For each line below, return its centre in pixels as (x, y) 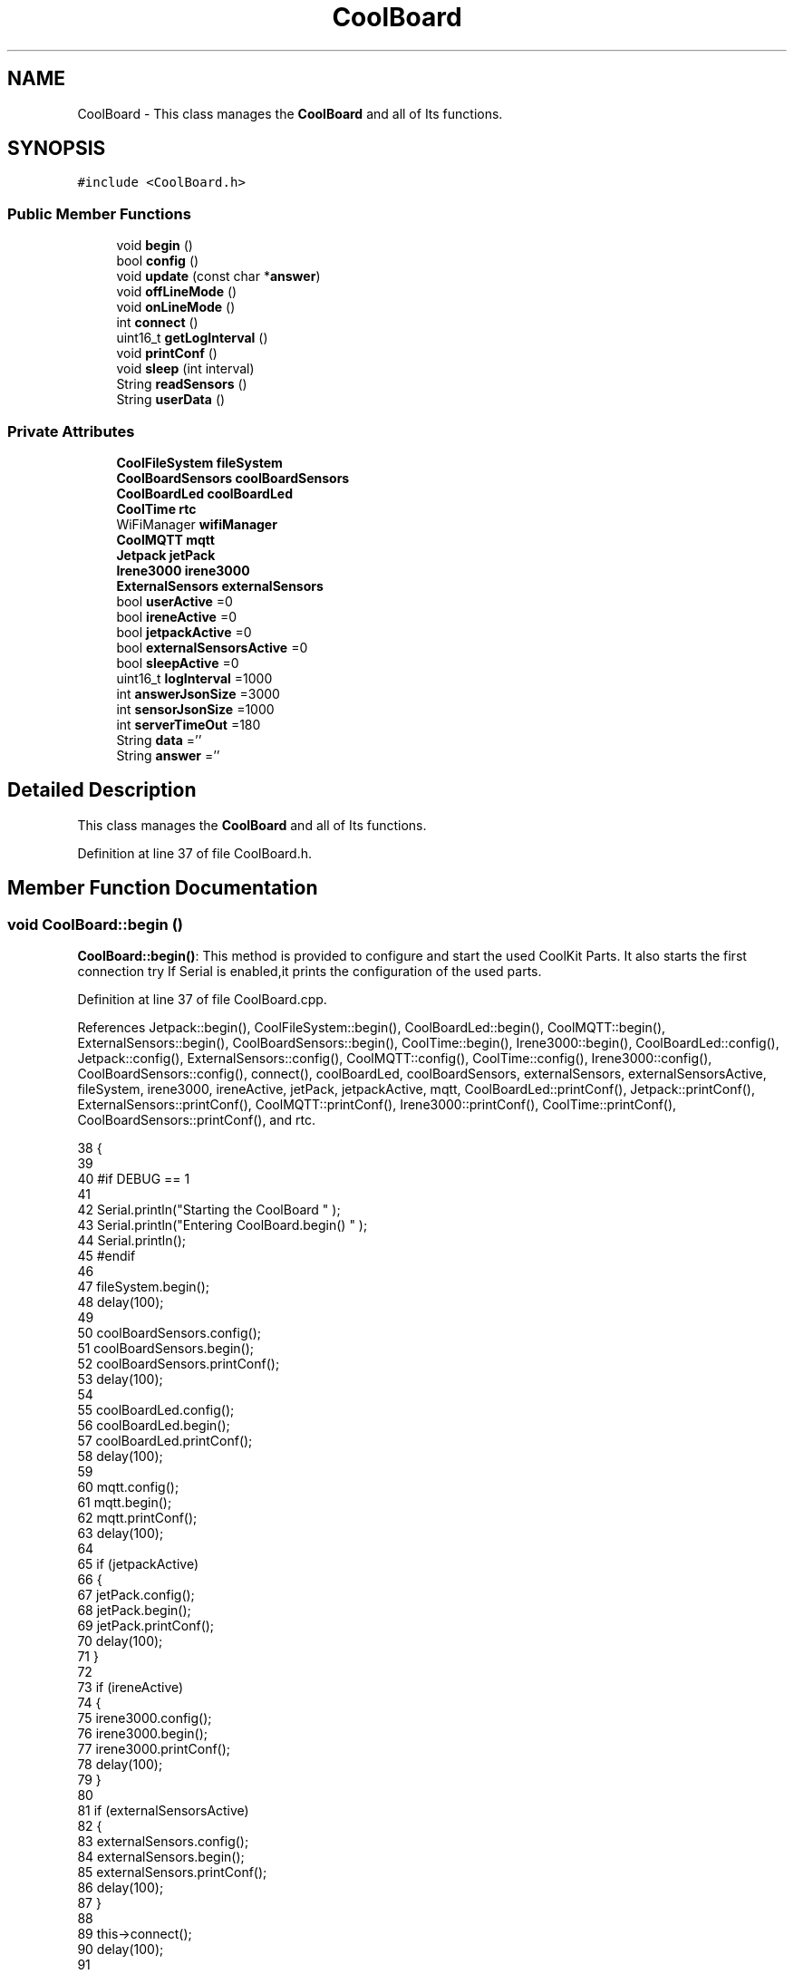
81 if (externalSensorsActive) (163, 1810)
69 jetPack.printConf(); (146, 1626)
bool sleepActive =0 (178, 663)
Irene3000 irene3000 (183, 570)
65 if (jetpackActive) (138, 1564)
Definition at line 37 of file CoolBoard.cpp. (202, 999)
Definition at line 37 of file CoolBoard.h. (194, 853)
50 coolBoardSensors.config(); (169, 1333)
